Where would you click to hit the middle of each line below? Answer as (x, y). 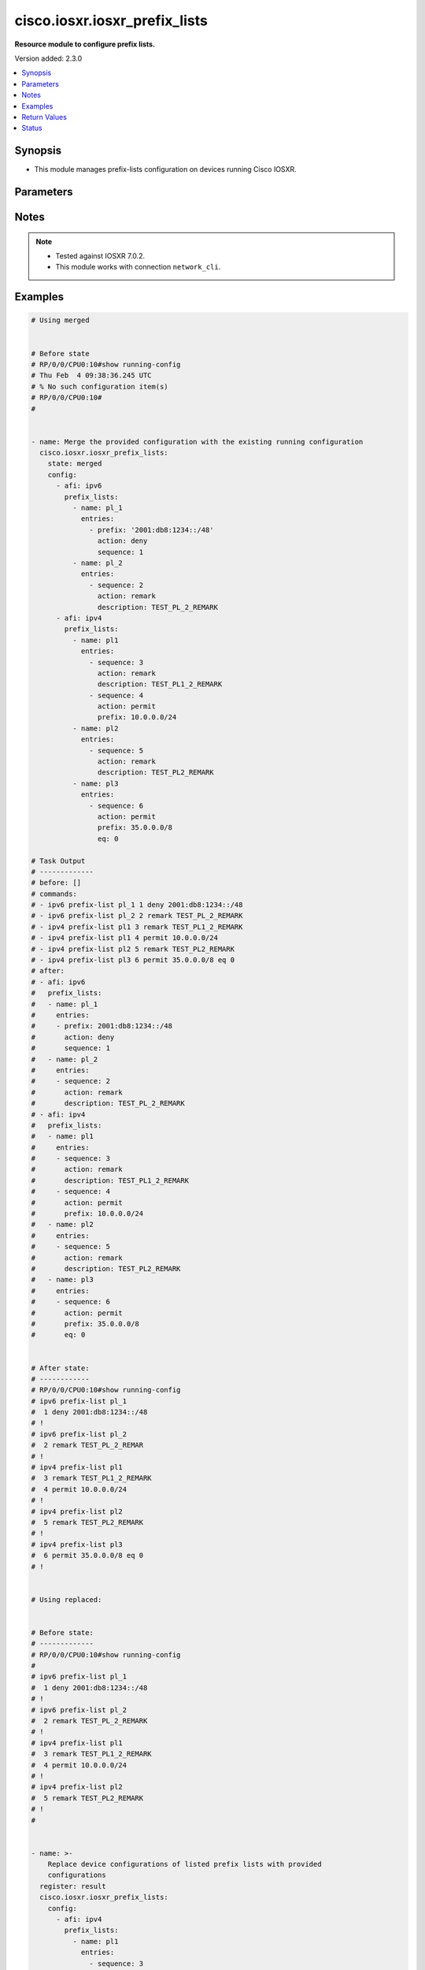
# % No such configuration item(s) (100, 387)
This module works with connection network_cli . (138, 267)
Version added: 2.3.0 (48, 58)
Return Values (44, 117)
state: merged (75, 464)
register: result (73, 1886)
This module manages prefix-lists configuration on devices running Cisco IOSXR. (165, 169)
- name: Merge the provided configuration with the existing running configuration (197, 442)
